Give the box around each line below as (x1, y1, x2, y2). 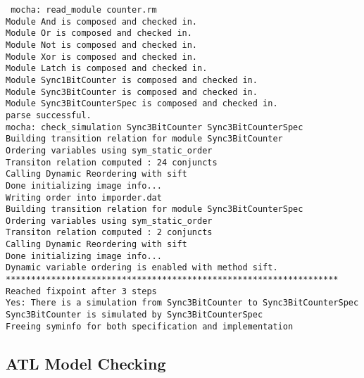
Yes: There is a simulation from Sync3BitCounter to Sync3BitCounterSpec (6, 298, 359, 308)
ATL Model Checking (6, 352, 166, 374)
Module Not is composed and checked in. (6, 39, 198, 50)
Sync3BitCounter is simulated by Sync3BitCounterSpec (6, 310, 263, 320)
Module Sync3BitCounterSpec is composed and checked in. (6, 99, 278, 109)
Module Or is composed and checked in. (6, 28, 192, 39)
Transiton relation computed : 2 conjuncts (6, 227, 213, 238)
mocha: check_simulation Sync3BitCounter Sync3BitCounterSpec (6, 122, 303, 132)
